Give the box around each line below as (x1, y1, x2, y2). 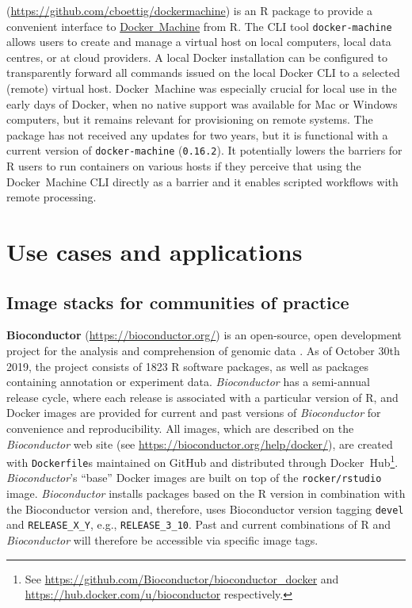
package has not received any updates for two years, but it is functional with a (6, 126, 388, 143)
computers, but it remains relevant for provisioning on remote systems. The (6, 111, 373, 128)
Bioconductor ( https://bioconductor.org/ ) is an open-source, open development (6, 327, 402, 343)
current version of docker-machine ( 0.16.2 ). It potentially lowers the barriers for (6, 142, 402, 159)
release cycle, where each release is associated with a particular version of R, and (6, 388, 399, 405)
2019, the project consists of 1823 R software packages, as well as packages (6, 358, 368, 374)
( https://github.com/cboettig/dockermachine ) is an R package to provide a (6, 2, 373, 18)
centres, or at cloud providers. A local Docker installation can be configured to (6, 48, 387, 65)
